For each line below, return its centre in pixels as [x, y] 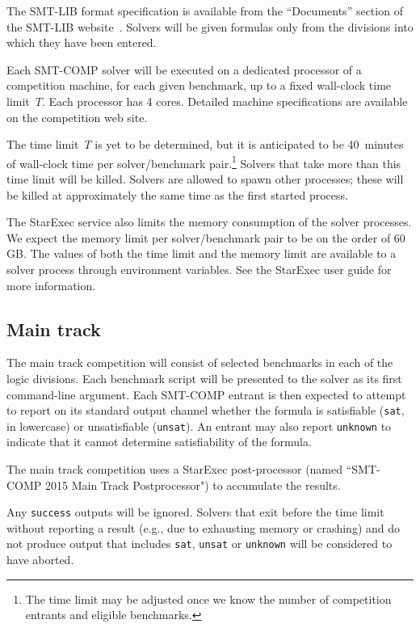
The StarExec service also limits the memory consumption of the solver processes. [209, 222]
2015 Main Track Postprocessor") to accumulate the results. [193, 485]
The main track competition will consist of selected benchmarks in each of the [200, 362]
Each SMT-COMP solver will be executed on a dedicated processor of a [184, 69]
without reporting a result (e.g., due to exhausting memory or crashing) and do [204, 527]
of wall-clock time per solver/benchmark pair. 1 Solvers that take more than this [204, 162]
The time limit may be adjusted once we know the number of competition [208, 598]
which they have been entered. [82, 42]
